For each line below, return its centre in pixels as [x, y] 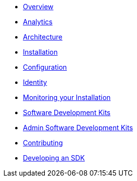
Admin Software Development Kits [78, 128]
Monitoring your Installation [67, 97]
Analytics [38, 22]
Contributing [43, 143]
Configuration [45, 67]
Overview [38, 7]
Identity [35, 82]
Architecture [43, 37]
